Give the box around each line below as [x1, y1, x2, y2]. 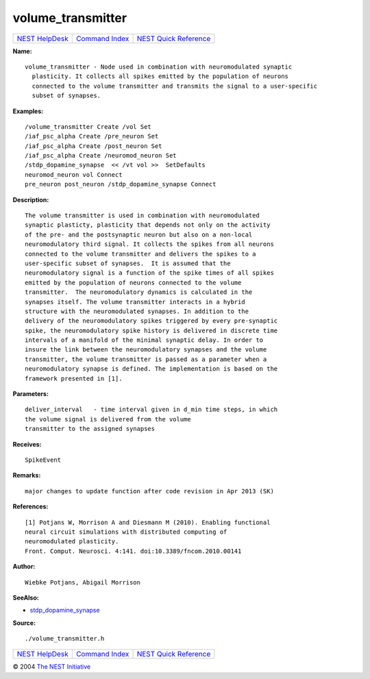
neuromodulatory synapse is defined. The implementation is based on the [25, 365, 278, 373]
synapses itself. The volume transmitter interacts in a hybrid [25, 298, 246, 306]
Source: [12, 619, 36, 627]
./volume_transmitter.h [25, 634, 105, 643]
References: [12, 502, 49, 510]
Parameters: [12, 390, 49, 398]
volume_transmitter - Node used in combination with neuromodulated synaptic [25, 62, 293, 71]
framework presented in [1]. [25, 374, 123, 382]
